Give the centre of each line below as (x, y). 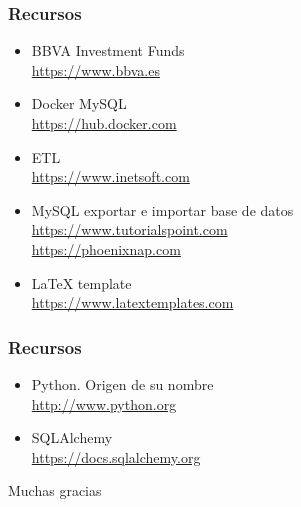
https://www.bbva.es (95, 69)
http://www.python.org (104, 403)
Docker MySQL (79, 103)
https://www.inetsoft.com (110, 176)
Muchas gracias (55, 490)
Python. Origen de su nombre (122, 383)
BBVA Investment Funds (108, 50)
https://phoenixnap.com (106, 248)
